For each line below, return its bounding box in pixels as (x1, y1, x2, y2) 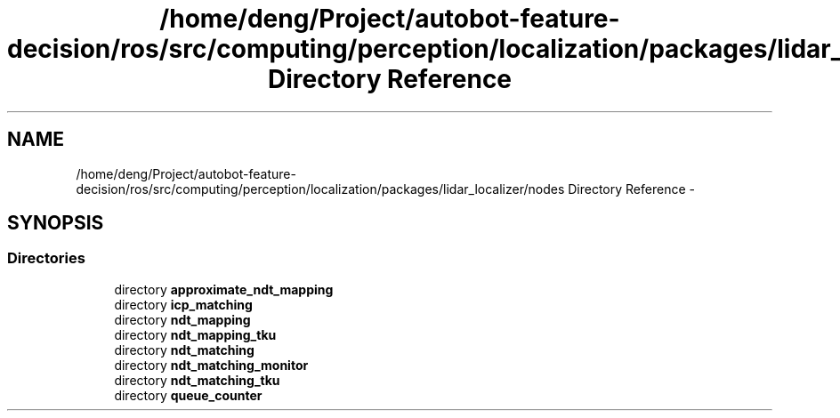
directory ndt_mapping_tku (114, 326, 277, 342)
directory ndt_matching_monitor (114, 357, 309, 373)
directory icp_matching (114, 296, 253, 312)
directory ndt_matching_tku (114, 372, 280, 388)
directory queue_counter (114, 387, 262, 403)
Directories (7, 249, 85, 268)
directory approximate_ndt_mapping (114, 281, 334, 297)
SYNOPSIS (7, 212, 104, 235)
